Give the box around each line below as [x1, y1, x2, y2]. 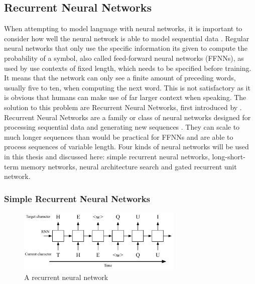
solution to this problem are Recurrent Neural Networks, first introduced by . [4, 102, 242, 112]
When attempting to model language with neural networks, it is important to [4, 23, 242, 34]
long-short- [212, 151, 245, 161]
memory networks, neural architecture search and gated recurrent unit [21, 161, 237, 171]
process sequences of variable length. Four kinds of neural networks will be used [4, 141, 249, 152]
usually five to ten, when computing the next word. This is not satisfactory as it [4, 82, 250, 92]
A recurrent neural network [24, 271, 108, 282]
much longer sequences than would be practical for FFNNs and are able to [4, 131, 233, 142]
